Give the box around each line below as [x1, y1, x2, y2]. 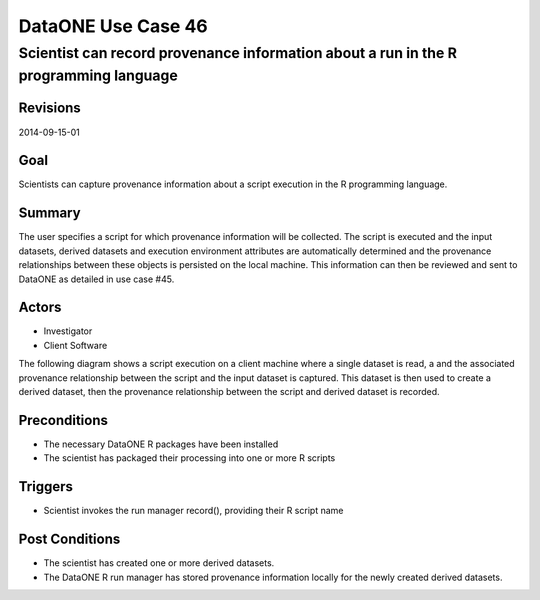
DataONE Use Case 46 [18, 15, 209, 37]
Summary [18, 205, 81, 222]
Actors [18, 299, 62, 316]
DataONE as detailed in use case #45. [18, 273, 175, 285]
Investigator [43, 325, 93, 337]
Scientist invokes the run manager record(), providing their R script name [43, 505, 344, 517]
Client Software [43, 339, 108, 351]
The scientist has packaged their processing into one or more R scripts [43, 452, 336, 464]
